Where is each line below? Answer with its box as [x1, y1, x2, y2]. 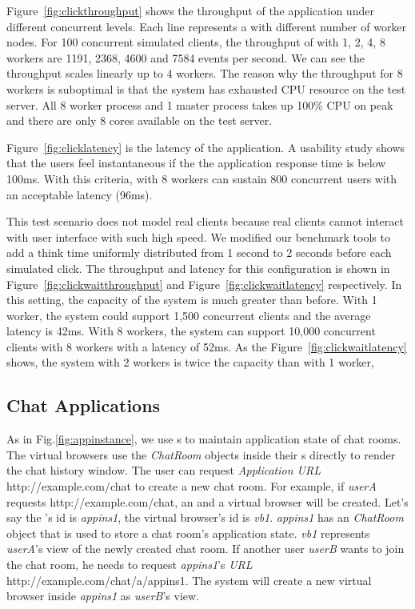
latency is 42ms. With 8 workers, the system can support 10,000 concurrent [6, 323, 376, 339]
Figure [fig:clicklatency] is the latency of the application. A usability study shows [6, 138, 405, 155]
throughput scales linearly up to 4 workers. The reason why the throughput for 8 [6, 65, 403, 82]
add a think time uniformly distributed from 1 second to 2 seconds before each [6, 244, 392, 261]
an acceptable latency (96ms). [6, 186, 153, 202]
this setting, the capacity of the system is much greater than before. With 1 [6, 291, 377, 308]
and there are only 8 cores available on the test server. [6, 112, 273, 129]
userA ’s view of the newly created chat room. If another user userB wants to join [6, 540, 405, 557]
